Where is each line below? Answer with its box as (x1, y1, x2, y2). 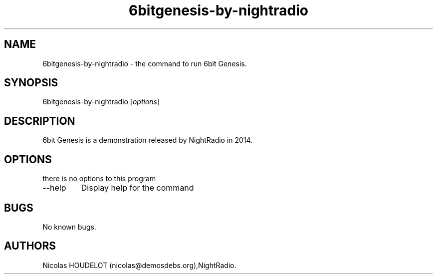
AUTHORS (4, 240, 56, 253)
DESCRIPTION (4, 114, 75, 127)
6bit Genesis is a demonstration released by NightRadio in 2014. (42, 136, 253, 145)
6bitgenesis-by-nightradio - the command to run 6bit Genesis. (42, 59, 247, 68)
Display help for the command (81, 183, 194, 193)
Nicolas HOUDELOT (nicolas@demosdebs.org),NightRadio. (42, 261, 236, 270)
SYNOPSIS (4, 76, 58, 89)
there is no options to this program (42, 174, 156, 183)
